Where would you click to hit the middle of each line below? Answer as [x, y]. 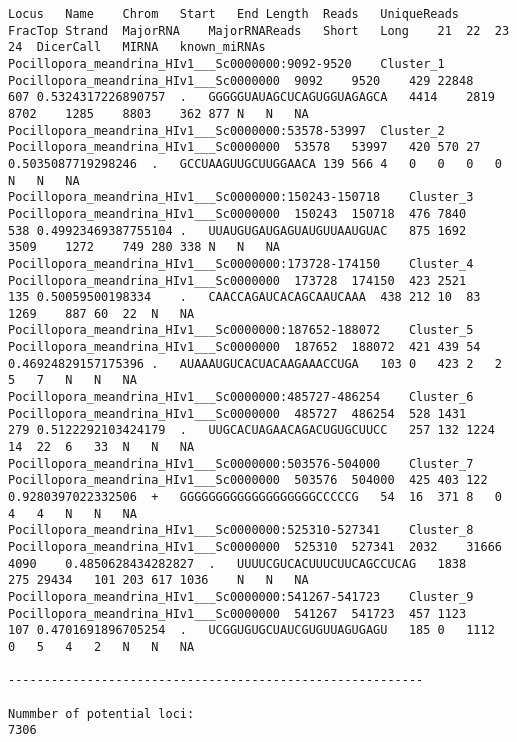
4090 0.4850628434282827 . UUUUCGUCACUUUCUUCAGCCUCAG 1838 [237, 563]
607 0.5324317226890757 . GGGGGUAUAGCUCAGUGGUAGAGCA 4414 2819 [251, 97]
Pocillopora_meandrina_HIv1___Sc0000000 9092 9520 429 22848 [241, 80]
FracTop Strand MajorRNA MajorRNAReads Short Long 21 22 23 [259, 30]
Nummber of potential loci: [101, 713]
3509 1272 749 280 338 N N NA [144, 247]
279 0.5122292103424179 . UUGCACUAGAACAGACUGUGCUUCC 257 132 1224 [251, 430]
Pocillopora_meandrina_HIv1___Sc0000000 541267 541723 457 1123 [237, 613]
